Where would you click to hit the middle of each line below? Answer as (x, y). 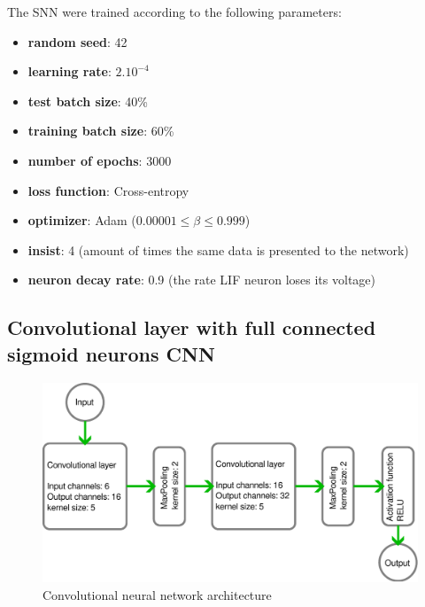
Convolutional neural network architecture (157, 594)
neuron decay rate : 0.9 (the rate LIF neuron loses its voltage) (201, 280)
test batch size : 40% (88, 101)
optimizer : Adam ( (82, 220)
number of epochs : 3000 (100, 160)
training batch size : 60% (101, 131)
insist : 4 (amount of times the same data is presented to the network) (218, 249)
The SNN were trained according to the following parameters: (174, 12)
